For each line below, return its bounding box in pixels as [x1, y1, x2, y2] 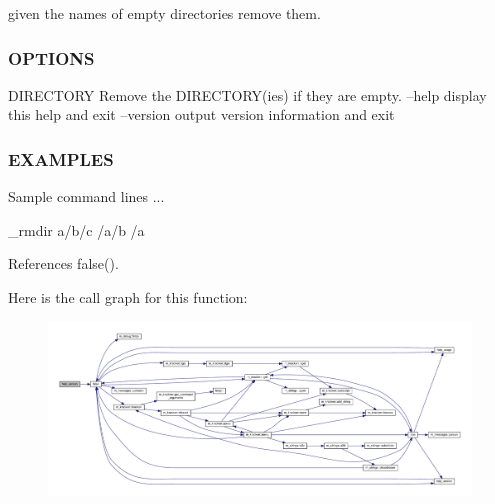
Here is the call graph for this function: [8, 287, 248, 307]
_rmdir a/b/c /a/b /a [8, 219, 145, 240]
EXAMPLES [8, 146, 114, 171]
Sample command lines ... [8, 186, 165, 207]
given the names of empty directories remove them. [8, 3, 321, 23]
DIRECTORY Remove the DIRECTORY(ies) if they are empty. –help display [8, 84, 487, 105]
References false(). [8, 253, 119, 274]
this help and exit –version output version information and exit [8, 104, 395, 125]
